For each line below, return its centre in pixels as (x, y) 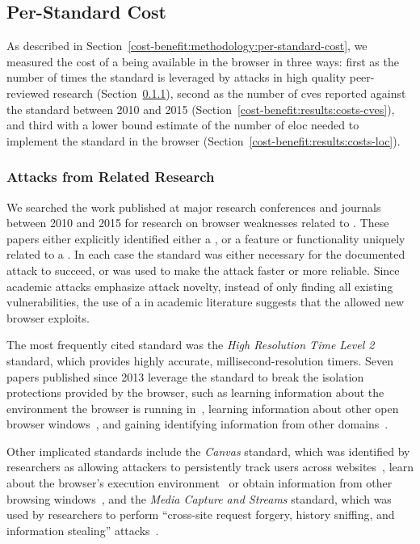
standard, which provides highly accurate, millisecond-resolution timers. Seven (200, 360)
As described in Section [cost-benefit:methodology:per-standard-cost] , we (187, 46)
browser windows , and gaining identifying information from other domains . (197, 424)
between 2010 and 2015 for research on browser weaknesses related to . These (198, 223)
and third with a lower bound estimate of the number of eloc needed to (183, 125)
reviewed (28, 93)
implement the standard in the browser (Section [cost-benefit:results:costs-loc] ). (204, 140)
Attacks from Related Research (111, 177)
